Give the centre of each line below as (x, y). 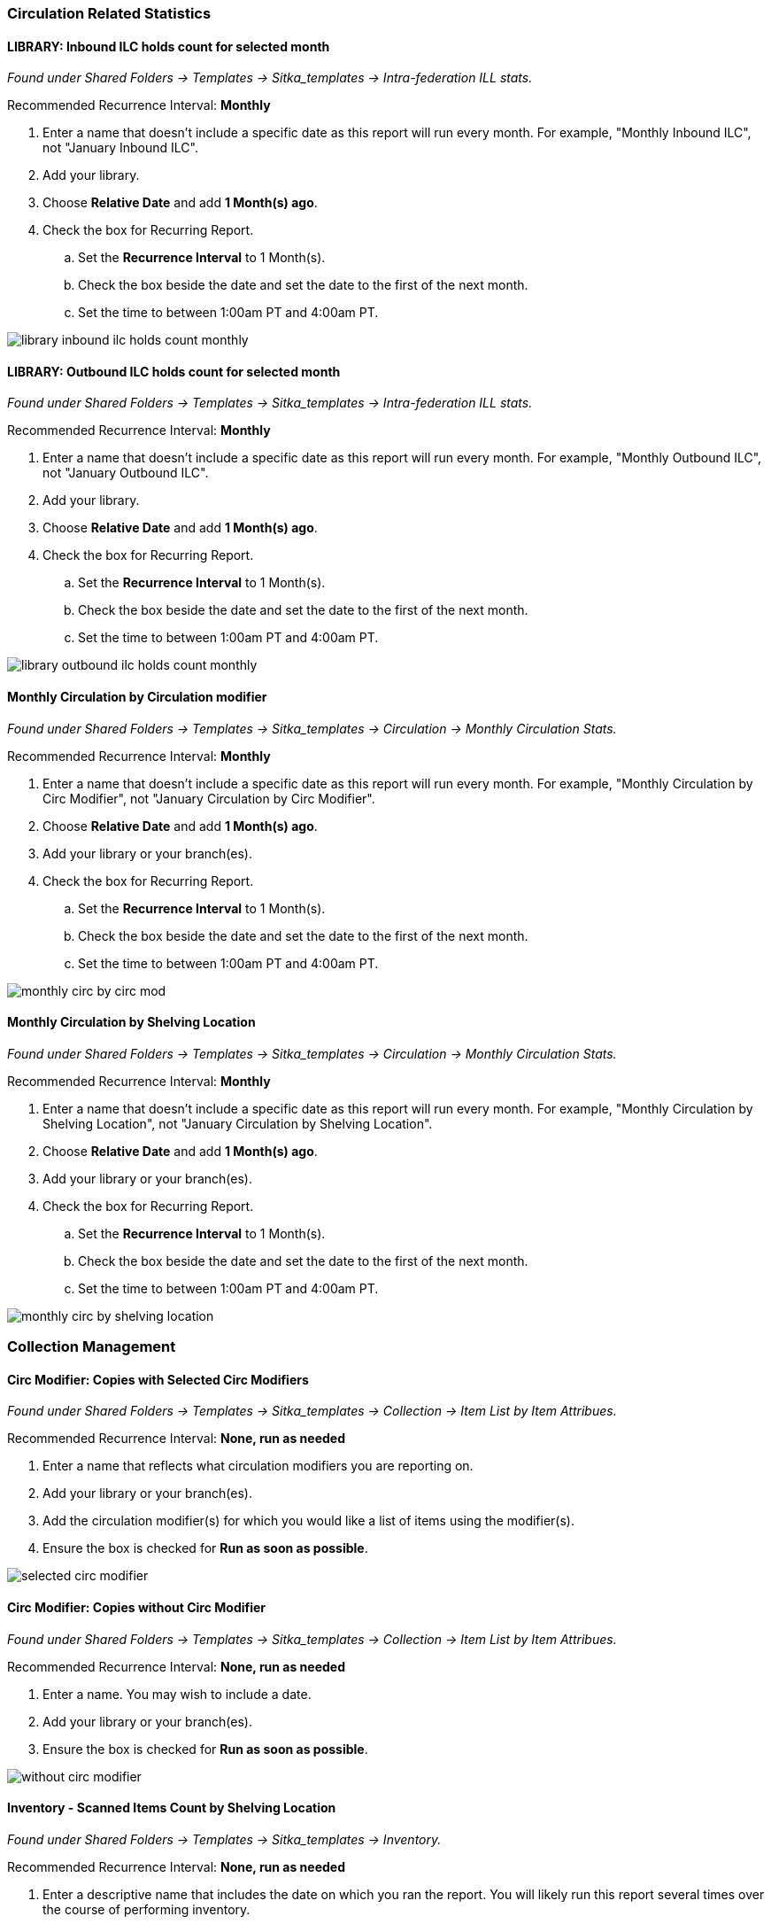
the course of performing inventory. (146, 1909)
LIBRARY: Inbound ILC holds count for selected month (169, 46)
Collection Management (92, 1347)
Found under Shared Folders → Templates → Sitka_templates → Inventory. (224, 1839)
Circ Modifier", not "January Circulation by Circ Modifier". (209, 798)
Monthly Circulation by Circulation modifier (137, 697)
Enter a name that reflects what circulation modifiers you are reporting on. (258, 1466)
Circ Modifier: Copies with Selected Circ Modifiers (158, 1379)
